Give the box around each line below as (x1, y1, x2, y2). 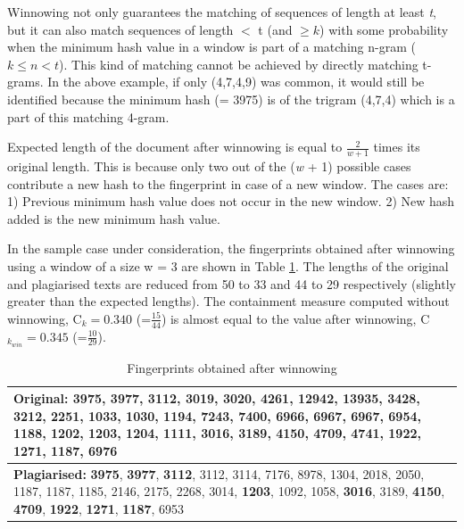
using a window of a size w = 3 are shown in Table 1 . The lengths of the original (7, 256, 449, 275)
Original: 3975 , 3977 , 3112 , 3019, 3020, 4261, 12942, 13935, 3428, (13, 389, 420, 408)
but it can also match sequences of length (7, 20, 234, 38)
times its (373, 137, 420, 156)
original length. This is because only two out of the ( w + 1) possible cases (7, 156, 411, 175)
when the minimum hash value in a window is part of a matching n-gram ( (7, 37, 416, 56)
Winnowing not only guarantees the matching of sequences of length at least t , (7, 3, 437, 21)
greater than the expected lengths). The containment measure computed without (7, 292, 450, 310)
